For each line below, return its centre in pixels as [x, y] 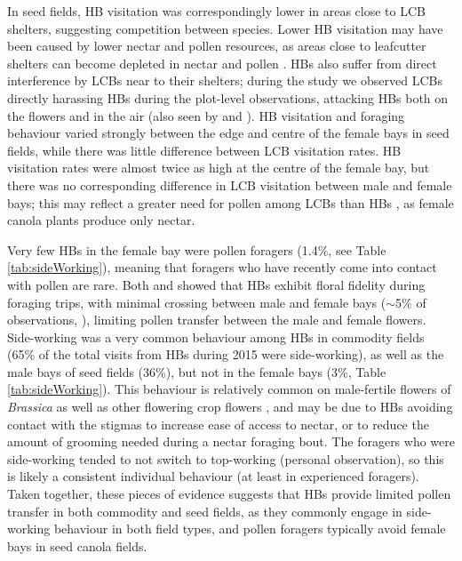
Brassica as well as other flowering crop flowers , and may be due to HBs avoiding [230, 407]
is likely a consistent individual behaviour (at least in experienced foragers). [213, 476]
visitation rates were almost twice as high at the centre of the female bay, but [219, 168]
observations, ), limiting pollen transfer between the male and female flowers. [217, 320]
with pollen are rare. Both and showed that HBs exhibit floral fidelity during [216, 284]
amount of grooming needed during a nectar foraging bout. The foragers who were [231, 441]
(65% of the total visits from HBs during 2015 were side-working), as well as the [226, 354]
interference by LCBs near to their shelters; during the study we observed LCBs [225, 80]
